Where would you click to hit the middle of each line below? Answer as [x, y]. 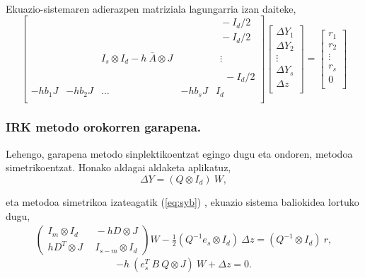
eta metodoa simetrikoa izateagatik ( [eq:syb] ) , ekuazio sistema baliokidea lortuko [182, 201]
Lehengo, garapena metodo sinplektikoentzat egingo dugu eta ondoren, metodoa [179, 153]
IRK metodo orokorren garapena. [104, 127]
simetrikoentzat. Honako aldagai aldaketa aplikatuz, [118, 167]
